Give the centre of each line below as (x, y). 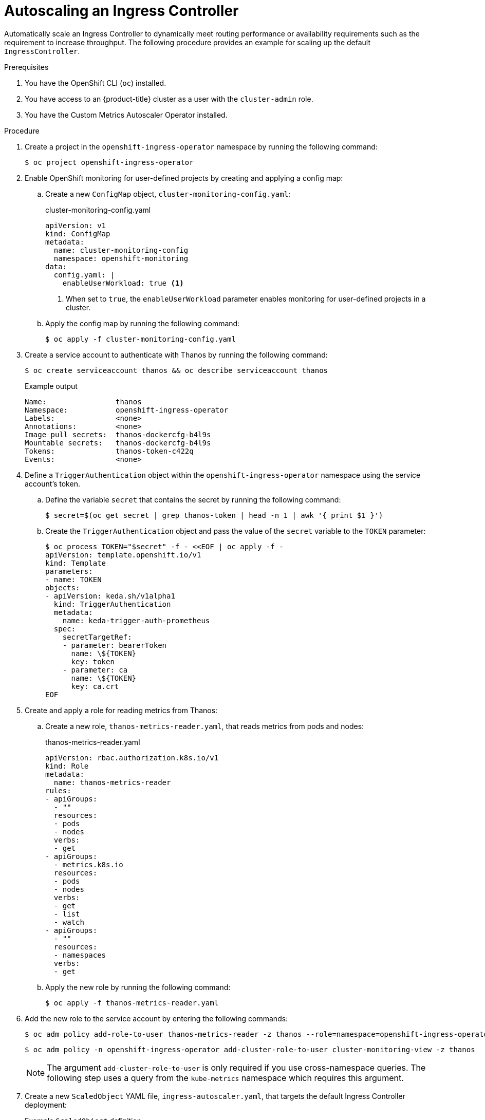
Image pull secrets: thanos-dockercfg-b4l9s (118, 434)
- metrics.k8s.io (88, 864)
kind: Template (76, 563)
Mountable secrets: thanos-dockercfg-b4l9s (118, 443)
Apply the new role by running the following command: (138, 987)
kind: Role (67, 766)
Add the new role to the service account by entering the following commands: (156, 1018)
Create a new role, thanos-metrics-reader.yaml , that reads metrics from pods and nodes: (205, 726)
